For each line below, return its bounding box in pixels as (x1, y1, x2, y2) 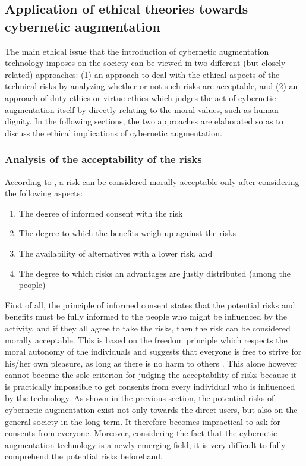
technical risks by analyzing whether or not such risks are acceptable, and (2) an (5, 80, 298, 92)
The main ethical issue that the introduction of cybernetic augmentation (5, 45, 269, 57)
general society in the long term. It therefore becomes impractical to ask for (5, 415, 280, 427)
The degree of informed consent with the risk (18, 207, 183, 219)
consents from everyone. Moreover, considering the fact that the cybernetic (5, 427, 277, 439)
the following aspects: (5, 187, 83, 199)
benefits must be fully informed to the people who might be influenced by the (5, 310, 288, 323)
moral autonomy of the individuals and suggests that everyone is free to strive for (5, 345, 302, 358)
